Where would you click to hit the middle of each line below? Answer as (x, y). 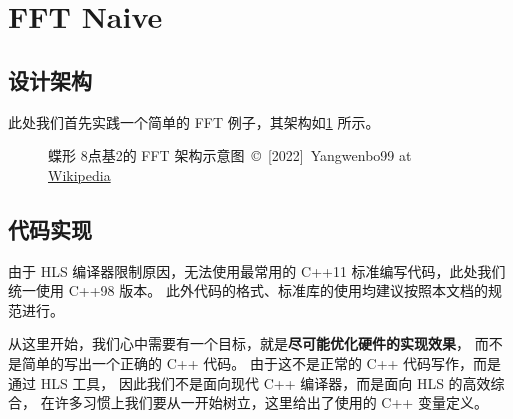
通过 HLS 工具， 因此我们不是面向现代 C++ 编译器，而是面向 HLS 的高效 (249, 382)
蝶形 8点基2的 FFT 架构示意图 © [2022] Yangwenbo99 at (230, 155)
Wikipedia (79, 174)
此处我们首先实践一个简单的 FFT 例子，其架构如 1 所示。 (194, 121)
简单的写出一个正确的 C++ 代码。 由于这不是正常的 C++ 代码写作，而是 (261, 362)
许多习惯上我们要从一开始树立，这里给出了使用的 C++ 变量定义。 (271, 402)
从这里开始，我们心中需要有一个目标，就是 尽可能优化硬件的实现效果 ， (239, 343)
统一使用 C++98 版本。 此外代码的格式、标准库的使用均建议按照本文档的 (248, 290)
